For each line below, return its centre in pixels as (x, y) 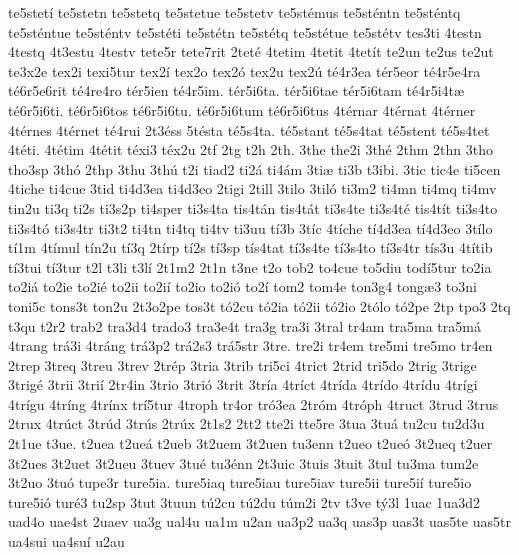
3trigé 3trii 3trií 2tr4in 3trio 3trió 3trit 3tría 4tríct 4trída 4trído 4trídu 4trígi (243, 384)
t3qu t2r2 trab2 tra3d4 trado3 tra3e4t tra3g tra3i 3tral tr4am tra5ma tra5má (244, 325)
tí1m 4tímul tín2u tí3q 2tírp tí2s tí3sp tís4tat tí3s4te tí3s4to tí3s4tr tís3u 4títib (250, 247)
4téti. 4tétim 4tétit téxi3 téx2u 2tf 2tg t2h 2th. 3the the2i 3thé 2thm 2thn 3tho (250, 149)
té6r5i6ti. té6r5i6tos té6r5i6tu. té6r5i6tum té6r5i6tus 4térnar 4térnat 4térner (242, 109)
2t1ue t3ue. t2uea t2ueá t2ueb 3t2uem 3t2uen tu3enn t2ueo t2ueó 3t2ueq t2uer (250, 443)
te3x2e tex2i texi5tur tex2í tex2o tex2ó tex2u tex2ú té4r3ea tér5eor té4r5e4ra (244, 70)
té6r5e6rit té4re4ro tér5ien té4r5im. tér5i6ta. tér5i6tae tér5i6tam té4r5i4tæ (236, 90)
